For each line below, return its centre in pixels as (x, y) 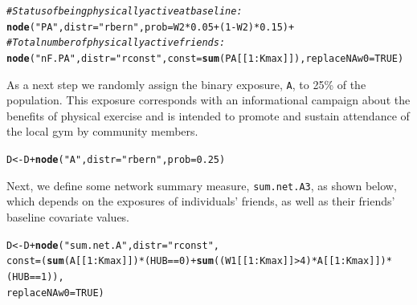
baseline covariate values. (68, 216)
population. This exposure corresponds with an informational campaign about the (208, 100)
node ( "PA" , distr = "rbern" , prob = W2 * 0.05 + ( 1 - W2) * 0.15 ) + (151, 27)
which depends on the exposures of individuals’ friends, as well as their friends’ (201, 201)
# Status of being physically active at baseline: (125, 11)
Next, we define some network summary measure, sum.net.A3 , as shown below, (202, 185)
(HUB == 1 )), (35, 277)
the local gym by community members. (102, 131)
